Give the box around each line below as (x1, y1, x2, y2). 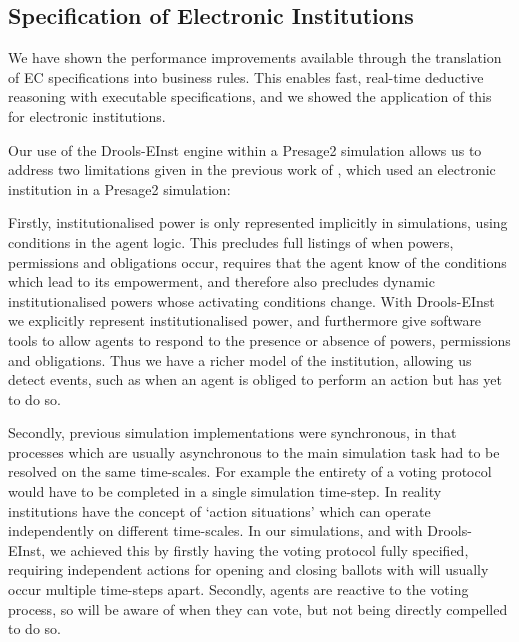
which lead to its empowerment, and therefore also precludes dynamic (8, 271, 435, 292)
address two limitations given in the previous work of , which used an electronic (8, 159, 496, 180)
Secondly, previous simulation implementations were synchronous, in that (8, 422, 457, 443)
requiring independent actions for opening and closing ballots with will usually (8, 559, 489, 580)
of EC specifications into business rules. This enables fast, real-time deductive (8, 66, 484, 87)
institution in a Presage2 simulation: (8, 178, 231, 199)
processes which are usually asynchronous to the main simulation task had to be (8, 441, 500, 462)
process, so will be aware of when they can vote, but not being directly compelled (8, 598, 508, 619)
